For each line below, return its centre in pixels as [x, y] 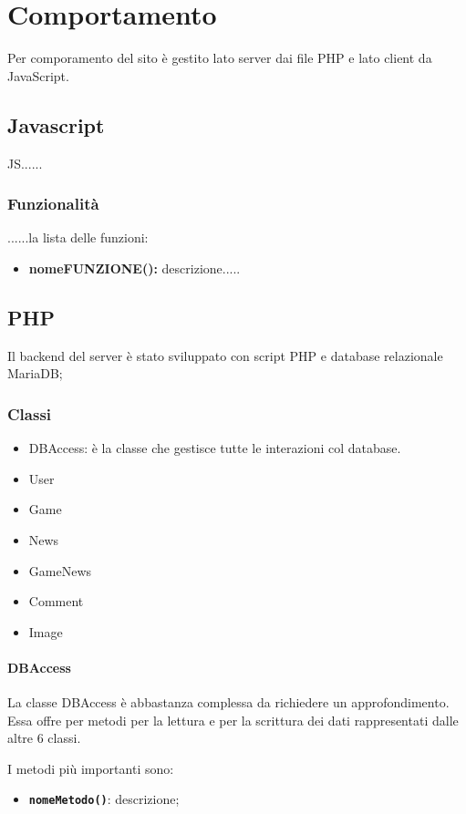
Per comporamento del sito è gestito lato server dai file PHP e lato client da [220, 58]
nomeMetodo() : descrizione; [104, 799]
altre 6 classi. [44, 738]
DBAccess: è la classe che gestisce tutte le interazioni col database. [215, 448]
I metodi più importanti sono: [91, 768]
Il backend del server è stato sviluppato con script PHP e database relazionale [225, 355]
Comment [56, 601]
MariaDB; [35, 373]
